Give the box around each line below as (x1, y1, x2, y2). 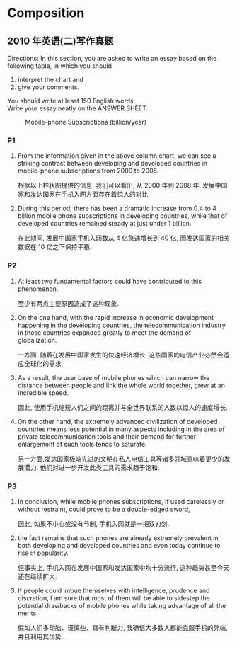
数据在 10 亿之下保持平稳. (17, 243, 92, 251)
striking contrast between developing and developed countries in (17, 159, 208, 168)
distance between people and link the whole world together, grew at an (17, 381, 225, 389)
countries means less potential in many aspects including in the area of (17, 425, 225, 433)
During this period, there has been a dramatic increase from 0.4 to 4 (17, 204, 217, 213)
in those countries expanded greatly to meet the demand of (17, 328, 192, 337)
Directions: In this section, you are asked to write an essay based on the (7, 55, 217, 62)
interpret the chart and (17, 76, 83, 84)
